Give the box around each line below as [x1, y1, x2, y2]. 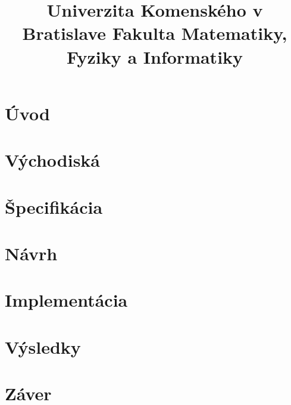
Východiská [5, 148, 101, 172]
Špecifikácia [5, 194, 103, 219]
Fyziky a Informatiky [66, 44, 243, 68]
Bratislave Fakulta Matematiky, [22, 21, 287, 45]
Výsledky [5, 334, 81, 359]
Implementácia [5, 288, 128, 312]
